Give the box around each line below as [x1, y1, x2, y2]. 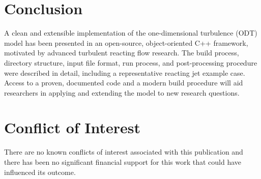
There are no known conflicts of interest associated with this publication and [4, 146, 243, 157]
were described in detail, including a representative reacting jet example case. [4, 67, 245, 78]
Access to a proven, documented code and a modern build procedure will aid [4, 77, 243, 88]
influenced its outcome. [4, 166, 76, 177]
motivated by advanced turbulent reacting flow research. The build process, [4, 47, 239, 58]
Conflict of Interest [4, 117, 141, 138]
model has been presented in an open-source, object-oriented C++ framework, [4, 37, 248, 48]
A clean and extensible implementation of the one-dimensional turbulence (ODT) [4, 27, 257, 38]
